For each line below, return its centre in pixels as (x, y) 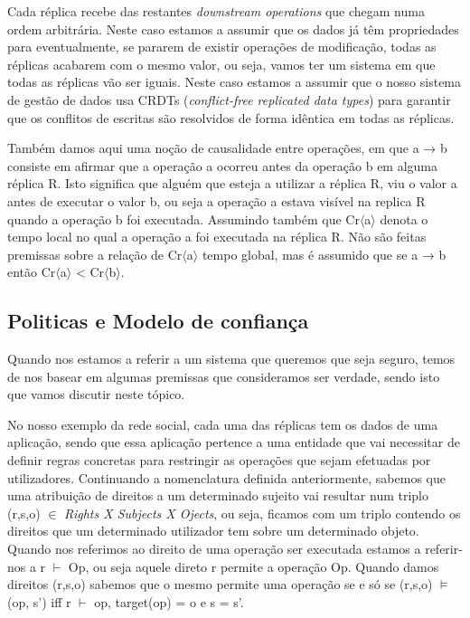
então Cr (32, 272)
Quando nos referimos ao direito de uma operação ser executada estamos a (214, 549)
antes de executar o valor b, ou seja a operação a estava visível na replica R (216, 200)
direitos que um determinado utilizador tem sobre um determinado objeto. (213, 531)
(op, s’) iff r (39, 601)
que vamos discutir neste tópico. (96, 394)
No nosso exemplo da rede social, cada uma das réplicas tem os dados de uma (223, 424)
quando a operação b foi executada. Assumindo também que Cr (183, 219)
